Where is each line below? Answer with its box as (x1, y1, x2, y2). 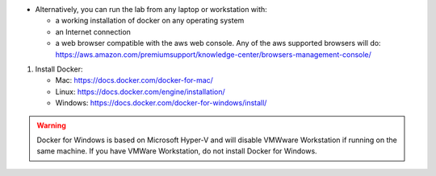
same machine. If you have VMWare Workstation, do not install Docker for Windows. (36, 146, 318, 156)
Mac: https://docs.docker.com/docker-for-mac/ (55, 76, 214, 85)
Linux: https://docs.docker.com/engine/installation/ (55, 87, 225, 96)
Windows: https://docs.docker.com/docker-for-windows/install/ (55, 98, 267, 108)
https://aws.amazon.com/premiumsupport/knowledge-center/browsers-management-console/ (55, 49, 371, 59)
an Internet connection (55, 27, 131, 36)
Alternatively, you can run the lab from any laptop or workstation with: (35, 5, 268, 14)
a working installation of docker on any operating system (55, 16, 245, 26)
